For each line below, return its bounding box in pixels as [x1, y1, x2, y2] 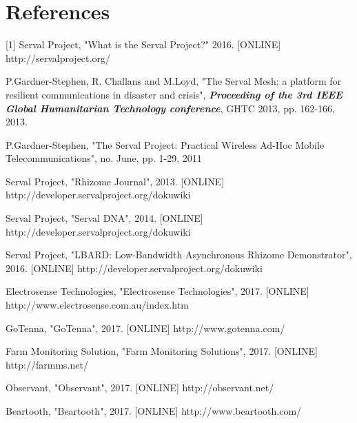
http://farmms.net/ [6, 357, 88, 371]
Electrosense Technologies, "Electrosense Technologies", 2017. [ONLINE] [6, 284, 309, 298]
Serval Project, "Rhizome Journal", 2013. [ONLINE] [6, 174, 225, 188]
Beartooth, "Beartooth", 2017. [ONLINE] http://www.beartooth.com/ [6, 404, 302, 417]
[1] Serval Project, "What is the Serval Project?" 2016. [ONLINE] [6, 37, 281, 52]
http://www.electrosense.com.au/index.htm [6, 298, 189, 312]
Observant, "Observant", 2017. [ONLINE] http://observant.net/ [6, 380, 274, 395]
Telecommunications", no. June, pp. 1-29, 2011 [6, 151, 202, 165]
